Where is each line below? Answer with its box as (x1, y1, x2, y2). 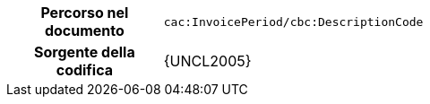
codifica (56, 61, 114, 79)
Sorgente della (34, 43, 135, 61)
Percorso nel (40, 4, 129, 22)
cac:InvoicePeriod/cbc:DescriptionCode (163, 14, 424, 29)
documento (44, 22, 125, 39)
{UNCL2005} (163, 52, 252, 70)
